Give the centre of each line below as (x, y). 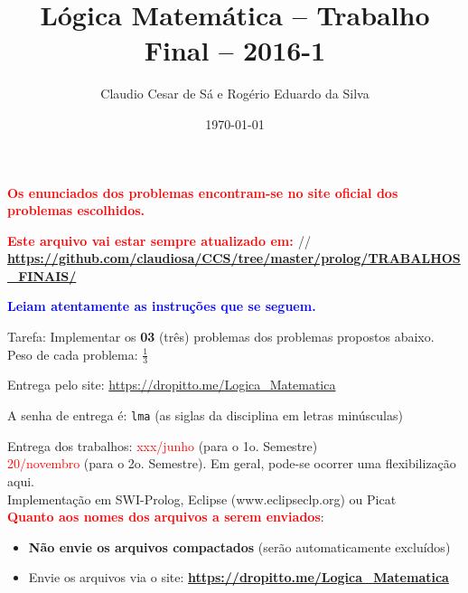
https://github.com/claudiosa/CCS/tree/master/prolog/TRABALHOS (234, 258)
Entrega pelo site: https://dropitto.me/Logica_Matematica (172, 385)
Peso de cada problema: (73, 354)
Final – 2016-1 (235, 50)
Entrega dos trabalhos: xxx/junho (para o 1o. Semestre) (163, 445)
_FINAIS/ (42, 275)
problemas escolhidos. (76, 210)
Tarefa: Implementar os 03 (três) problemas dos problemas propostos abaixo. (221, 337)
